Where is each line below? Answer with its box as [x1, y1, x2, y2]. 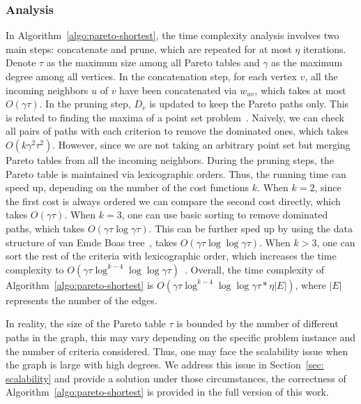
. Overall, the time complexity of [185, 262, 324, 276]
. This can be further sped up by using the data [148, 220, 353, 235]
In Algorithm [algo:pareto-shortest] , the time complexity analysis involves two [6, 28, 339, 43]
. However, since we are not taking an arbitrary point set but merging [52, 137, 351, 151]
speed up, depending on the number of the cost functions [6, 180, 249, 195]
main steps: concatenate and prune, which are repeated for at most [6, 41, 292, 56]
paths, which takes [6, 220, 85, 235]
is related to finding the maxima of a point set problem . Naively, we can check [6, 110, 344, 124]
